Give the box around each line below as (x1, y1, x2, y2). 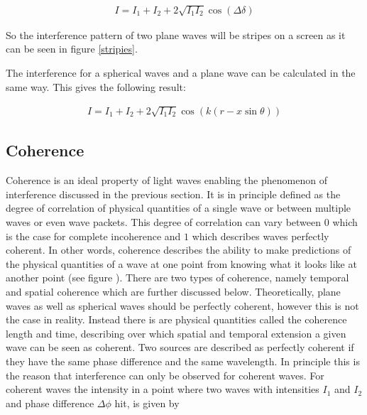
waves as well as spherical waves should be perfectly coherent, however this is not (6, 298, 359, 313)
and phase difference (6, 395, 94, 410)
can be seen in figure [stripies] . (6, 41, 138, 56)
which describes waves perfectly (192, 228, 329, 243)
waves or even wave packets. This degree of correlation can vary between (6, 214, 322, 229)
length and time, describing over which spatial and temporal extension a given (6, 325, 346, 340)
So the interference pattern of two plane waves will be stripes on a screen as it (6, 27, 346, 42)
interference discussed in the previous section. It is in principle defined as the (6, 186, 341, 201)
